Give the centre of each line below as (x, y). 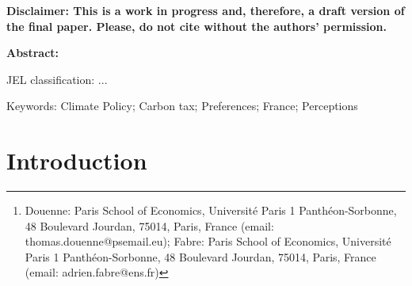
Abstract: (33, 53)
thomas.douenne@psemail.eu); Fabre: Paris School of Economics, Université (208, 241)
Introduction (77, 160)
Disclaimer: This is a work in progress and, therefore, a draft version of (206, 10)
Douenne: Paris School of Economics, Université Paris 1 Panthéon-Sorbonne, (211, 210)
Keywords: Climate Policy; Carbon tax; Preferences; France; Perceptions (182, 106)
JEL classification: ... (57, 79)
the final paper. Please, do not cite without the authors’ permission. (196, 26)
